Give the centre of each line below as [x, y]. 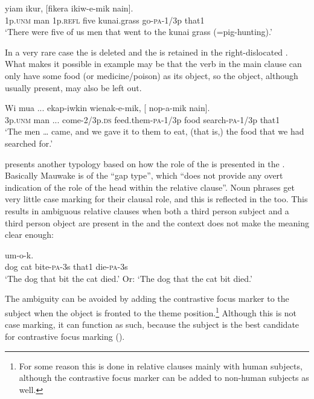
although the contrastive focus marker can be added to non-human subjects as [164, 378]
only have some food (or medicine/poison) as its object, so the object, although [152, 75]
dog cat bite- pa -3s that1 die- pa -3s [66, 267]
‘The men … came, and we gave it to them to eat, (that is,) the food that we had [155, 131]
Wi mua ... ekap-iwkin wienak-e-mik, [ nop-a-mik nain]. [107, 108]
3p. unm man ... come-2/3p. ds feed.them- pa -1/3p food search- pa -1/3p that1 [143, 119]
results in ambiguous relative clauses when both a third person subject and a [147, 210]
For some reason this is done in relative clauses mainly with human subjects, [161, 365]
